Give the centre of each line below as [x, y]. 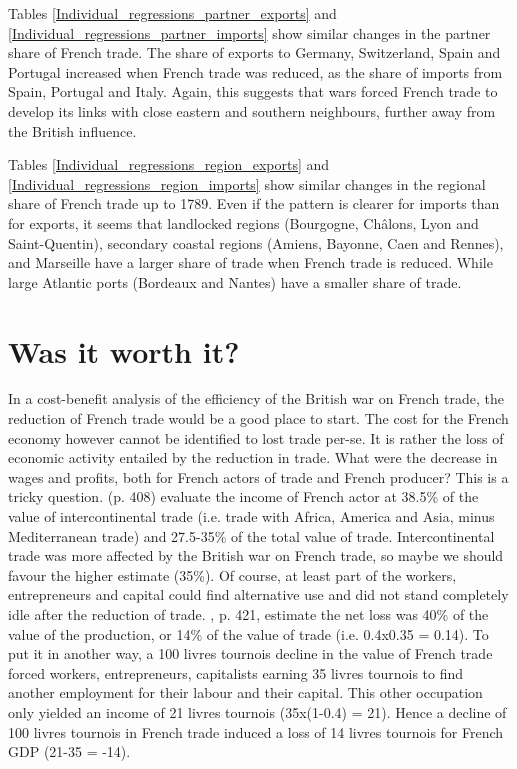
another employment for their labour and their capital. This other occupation [245, 692]
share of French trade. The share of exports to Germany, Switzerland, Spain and [254, 52]
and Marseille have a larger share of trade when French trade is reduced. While [250, 262]
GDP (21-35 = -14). [69, 751]
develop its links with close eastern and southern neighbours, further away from [252, 110]
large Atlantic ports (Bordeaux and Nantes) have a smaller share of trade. [235, 281]
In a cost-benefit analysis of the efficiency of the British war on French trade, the [256, 398]
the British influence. [72, 130]
